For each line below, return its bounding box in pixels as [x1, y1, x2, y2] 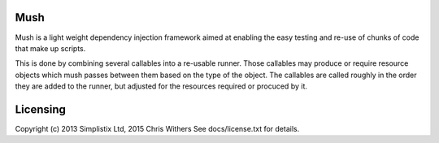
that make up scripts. [15, 43, 86, 53]
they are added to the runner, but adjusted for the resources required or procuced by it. [15, 81, 308, 91]
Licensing [15, 102, 67, 116]
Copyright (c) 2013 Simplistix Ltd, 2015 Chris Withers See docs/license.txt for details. [15, 123, 300, 133]
